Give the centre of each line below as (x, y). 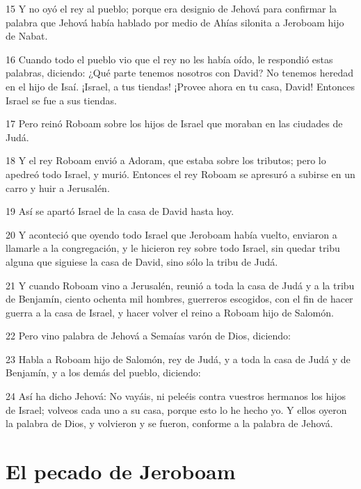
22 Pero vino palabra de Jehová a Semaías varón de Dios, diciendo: (148, 336)
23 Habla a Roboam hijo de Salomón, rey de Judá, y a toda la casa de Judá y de (178, 359)
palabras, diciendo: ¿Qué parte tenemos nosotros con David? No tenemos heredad (180, 73)
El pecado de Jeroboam (121, 471)
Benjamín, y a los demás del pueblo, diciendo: (103, 372)
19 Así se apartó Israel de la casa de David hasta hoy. (120, 211)
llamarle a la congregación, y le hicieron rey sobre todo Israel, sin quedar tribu (173, 248)
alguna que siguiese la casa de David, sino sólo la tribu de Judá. (142, 261)
